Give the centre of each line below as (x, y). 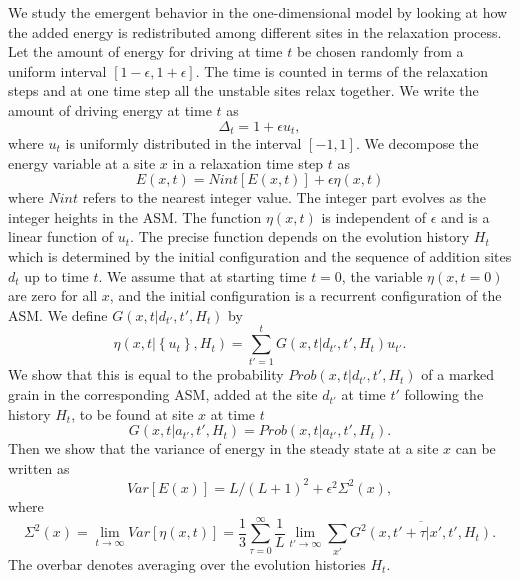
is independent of (374, 216)
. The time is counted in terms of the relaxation (341, 70)
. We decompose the (417, 143)
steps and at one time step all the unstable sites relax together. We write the (243, 90)
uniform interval (57, 70)
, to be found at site (132, 413)
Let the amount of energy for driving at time (145, 51)
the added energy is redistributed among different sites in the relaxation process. (255, 31)
